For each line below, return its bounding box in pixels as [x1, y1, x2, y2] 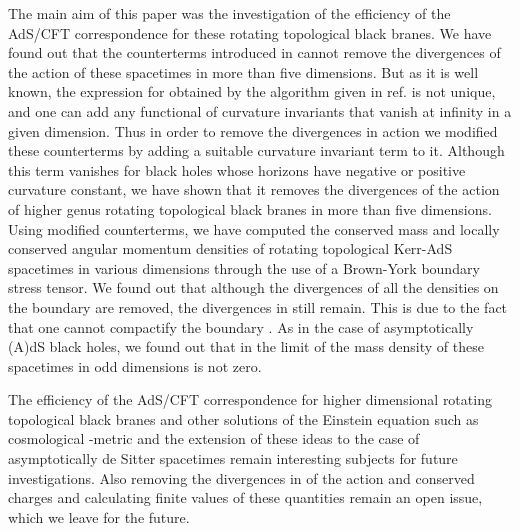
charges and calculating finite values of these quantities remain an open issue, [8, 487, 483, 508]
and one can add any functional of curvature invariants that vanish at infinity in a [8, 100, 512, 121]
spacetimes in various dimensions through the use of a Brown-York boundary [8, 257, 480, 278]
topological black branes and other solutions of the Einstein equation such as [8, 408, 479, 429]
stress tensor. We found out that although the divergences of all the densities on [8, 277, 499, 298]
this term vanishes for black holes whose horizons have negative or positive [8, 159, 466, 180]
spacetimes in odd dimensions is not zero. [8, 355, 262, 376]
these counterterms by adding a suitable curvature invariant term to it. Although [8, 140, 505, 161]
